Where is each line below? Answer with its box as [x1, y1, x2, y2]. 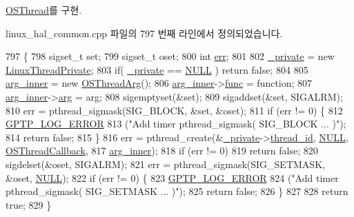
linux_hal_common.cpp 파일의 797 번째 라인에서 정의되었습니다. [6, 25, 283, 40]
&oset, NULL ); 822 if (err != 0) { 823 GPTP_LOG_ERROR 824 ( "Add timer [6, 170, 339, 185]
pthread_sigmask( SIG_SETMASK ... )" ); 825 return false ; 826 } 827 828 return [6, 184, 348, 198]
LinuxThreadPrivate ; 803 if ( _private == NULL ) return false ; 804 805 [6, 62, 308, 76]
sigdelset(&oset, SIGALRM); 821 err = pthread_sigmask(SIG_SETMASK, [6, 156, 325, 171]
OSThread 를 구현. [6, 3, 82, 17]
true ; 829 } [6, 197, 52, 211]
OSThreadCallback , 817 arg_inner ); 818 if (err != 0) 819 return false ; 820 [6, 143, 318, 158]
